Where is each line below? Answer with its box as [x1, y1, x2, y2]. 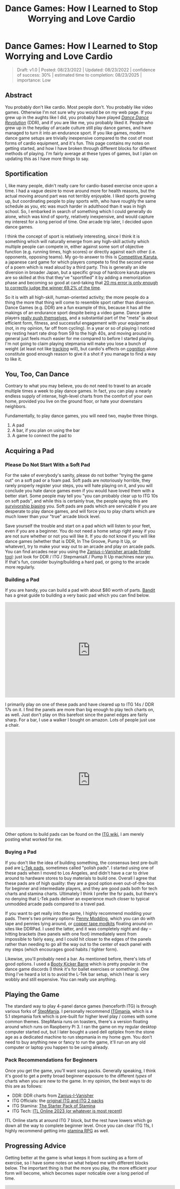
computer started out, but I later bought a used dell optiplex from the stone [5, 1029, 155, 1035]
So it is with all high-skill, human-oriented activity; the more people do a [5, 294, 149, 300]
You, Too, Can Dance [5, 370, 69, 378]
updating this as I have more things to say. [5, 156, 90, 162]
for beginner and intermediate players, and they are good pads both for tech [5, 885, 158, 891]
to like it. [5, 356, 22, 362]
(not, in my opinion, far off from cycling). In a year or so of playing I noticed [5, 325, 155, 331]
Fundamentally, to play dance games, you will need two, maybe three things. [5, 413, 158, 419]
